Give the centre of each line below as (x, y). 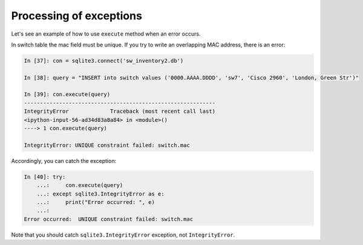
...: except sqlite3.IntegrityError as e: (100, 194)
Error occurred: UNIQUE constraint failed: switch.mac (109, 219)
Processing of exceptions (77, 16)
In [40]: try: (45, 177)
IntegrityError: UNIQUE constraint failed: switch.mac (107, 145)
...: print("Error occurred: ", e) (96, 202)
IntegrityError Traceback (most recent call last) (120, 111)
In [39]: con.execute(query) (67, 94)
